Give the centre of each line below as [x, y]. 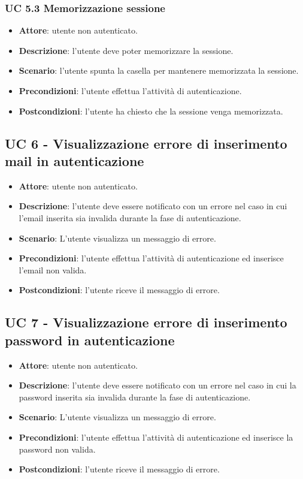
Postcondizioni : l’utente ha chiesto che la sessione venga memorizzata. [151, 111]
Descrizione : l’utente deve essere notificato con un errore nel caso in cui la [157, 385]
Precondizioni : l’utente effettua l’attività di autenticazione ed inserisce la [156, 437]
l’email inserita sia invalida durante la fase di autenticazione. [130, 217]
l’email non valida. [53, 269]
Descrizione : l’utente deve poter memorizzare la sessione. [126, 50]
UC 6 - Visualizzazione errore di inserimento [146, 143]
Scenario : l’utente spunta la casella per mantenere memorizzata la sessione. [159, 70]
